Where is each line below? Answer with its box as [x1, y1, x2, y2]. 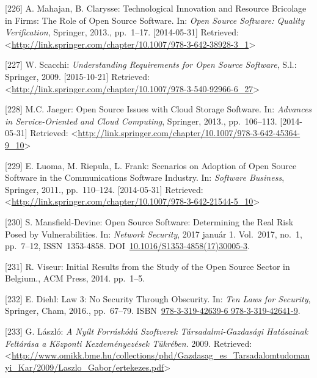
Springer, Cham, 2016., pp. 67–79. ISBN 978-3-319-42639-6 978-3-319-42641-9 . [5, 304, 301, 317]
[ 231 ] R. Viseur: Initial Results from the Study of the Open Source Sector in [5, 260, 290, 272]
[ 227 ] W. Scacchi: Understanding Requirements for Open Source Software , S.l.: [5, 58, 297, 71]
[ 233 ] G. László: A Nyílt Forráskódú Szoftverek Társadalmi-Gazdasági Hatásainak [5, 325, 308, 338]
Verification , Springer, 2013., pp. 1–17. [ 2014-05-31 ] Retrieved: [5, 26, 239, 38]
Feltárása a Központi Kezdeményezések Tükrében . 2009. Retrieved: [5, 336, 252, 349]
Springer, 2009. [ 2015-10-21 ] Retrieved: [5, 70, 150, 82]
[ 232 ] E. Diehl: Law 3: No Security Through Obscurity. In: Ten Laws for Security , [5, 292, 311, 305]
